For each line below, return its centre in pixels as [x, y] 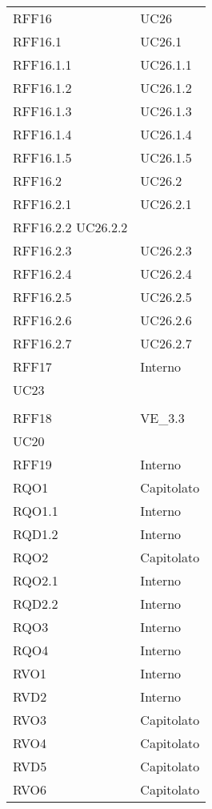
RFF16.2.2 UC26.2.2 [70, 227]
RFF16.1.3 [42, 111]
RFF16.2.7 [42, 343]
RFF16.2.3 [42, 250]
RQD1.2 [36, 534]
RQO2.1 [36, 580]
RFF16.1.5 [42, 157]
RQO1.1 [36, 511]
